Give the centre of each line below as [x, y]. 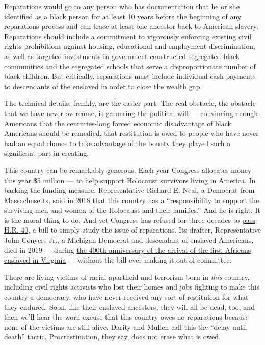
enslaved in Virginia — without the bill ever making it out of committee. [118, 260]
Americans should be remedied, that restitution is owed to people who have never [131, 133]
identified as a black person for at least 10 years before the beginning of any [123, 16]
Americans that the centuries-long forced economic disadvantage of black [118, 123]
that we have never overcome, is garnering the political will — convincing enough [131, 113]
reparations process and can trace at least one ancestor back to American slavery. [131, 26]
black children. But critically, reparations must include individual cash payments [130, 76]
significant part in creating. [47, 153]
